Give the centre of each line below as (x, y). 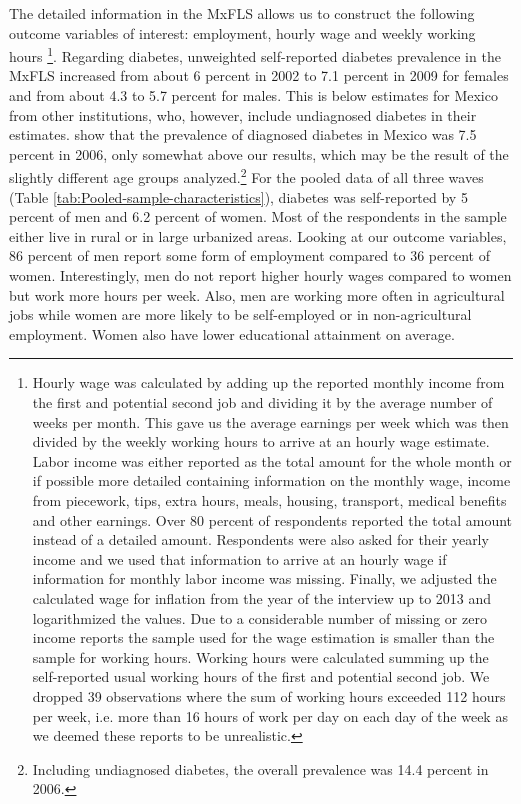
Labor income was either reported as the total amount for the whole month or (272, 460)
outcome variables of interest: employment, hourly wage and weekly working (242, 32)
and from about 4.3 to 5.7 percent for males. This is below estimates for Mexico (253, 95)
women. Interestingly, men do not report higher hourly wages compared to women (260, 275)
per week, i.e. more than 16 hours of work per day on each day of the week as (270, 715)
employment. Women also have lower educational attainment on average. (232, 333)
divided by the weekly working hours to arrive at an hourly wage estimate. (261, 441)
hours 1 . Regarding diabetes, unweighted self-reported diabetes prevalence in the (255, 54)
